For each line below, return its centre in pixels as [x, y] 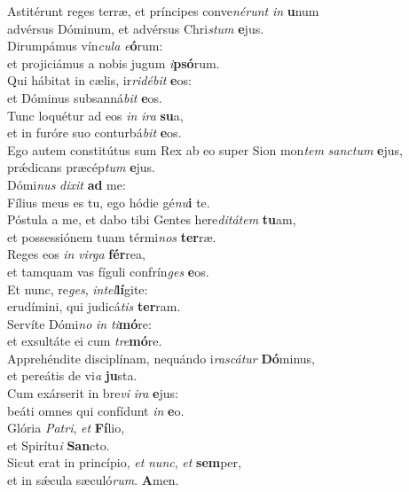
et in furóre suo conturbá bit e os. [94, 133]
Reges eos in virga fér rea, [76, 254]
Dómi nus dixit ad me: [67, 184]
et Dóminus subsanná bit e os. [85, 97]
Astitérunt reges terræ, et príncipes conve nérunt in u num [163, 11]
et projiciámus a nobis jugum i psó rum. [114, 62]
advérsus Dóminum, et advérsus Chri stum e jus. [136, 28]
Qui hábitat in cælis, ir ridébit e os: [99, 80]
